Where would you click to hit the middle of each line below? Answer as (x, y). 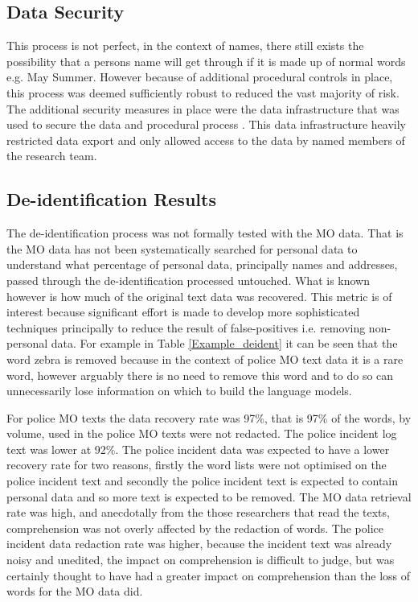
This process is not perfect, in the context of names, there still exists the (185, 45)
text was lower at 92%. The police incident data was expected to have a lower (198, 449)
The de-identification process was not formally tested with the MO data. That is (205, 233)
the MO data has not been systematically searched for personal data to (182, 248)
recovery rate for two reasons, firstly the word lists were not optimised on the (197, 465)
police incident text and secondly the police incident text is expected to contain (203, 481)
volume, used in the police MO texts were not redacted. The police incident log (202, 433)
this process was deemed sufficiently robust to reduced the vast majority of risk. (203, 92)
